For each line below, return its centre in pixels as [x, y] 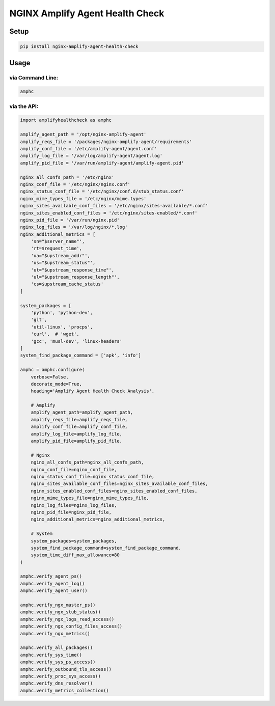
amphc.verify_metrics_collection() [64, 690]
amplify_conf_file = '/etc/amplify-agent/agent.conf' [89, 149]
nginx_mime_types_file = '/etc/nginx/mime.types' [83, 198]
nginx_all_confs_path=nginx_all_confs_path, [87, 463]
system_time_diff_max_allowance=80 [75, 555]
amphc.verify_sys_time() [51, 655]
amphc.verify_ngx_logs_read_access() [67, 619]
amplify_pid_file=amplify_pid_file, [76, 441]
